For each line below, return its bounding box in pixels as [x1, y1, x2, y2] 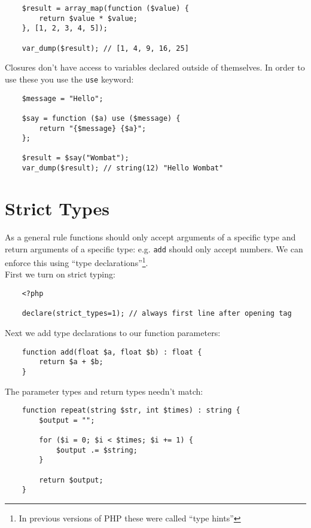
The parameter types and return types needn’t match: [5, 384, 203, 397]
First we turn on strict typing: [5, 268, 115, 280]
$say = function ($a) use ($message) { [22, 114, 181, 123]
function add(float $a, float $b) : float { [22, 347, 202, 356]
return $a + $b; [39, 358, 103, 367]
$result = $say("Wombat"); [22, 154, 129, 163]
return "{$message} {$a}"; [39, 124, 147, 133]
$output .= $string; [56, 445, 138, 454]
